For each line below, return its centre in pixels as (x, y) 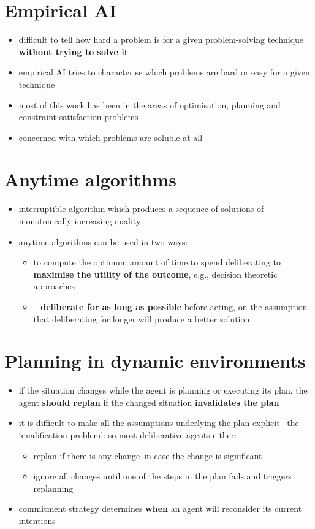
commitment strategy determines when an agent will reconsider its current (160, 508)
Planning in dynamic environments (155, 361)
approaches (54, 286)
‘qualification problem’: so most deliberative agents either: (128, 435)
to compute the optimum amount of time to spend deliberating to (157, 262)
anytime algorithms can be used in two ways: (103, 241)
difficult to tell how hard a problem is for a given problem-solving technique (161, 40)
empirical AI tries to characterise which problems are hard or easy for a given (164, 72)
